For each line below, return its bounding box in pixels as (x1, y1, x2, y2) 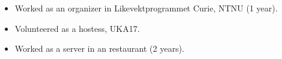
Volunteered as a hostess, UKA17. (14, 22, 140, 34)
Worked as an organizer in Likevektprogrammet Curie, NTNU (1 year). (14, 2, 278, 14)
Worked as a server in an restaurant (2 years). (14, 42, 185, 55)
